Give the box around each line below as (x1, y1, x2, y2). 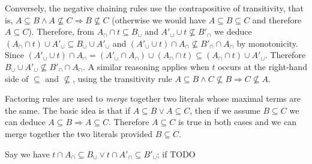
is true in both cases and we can (178, 116, 296, 128)
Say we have (5, 147, 50, 160)
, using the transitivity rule (73, 72, 172, 84)
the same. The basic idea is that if (5, 104, 131, 116)
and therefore (252, 13, 302, 26)
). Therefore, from (28, 25, 94, 38)
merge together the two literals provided (5, 127, 152, 139)
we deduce (214, 25, 252, 38)
